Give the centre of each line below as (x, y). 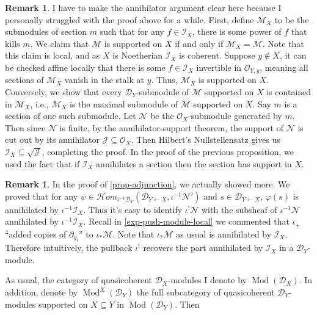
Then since (25, 127)
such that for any (132, 31)
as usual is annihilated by (224, 234)
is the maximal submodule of (124, 103)
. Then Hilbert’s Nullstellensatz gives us (206, 139)
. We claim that (60, 43)
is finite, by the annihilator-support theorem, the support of (172, 127)
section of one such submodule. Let (71, 116)
